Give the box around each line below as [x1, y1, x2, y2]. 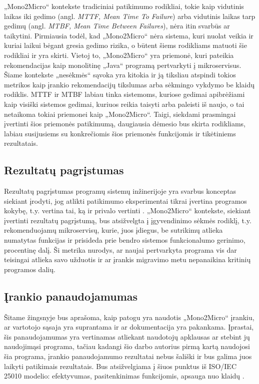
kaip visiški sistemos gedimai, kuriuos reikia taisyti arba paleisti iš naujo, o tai [4, 98, 244, 109]
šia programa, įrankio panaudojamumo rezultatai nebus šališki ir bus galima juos [4, 351, 252, 362]
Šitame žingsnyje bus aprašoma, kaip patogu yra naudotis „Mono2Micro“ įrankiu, [4, 312, 254, 322]
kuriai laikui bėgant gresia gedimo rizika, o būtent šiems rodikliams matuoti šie [4, 40, 247, 50]
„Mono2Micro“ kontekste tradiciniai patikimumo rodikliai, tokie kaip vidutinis [4, 1, 244, 11]
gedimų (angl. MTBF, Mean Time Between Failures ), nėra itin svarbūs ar [4, 20, 230, 31]
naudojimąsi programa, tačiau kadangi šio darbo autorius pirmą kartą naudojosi [4, 341, 250, 352]
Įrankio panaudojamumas [4, 288, 138, 304]
